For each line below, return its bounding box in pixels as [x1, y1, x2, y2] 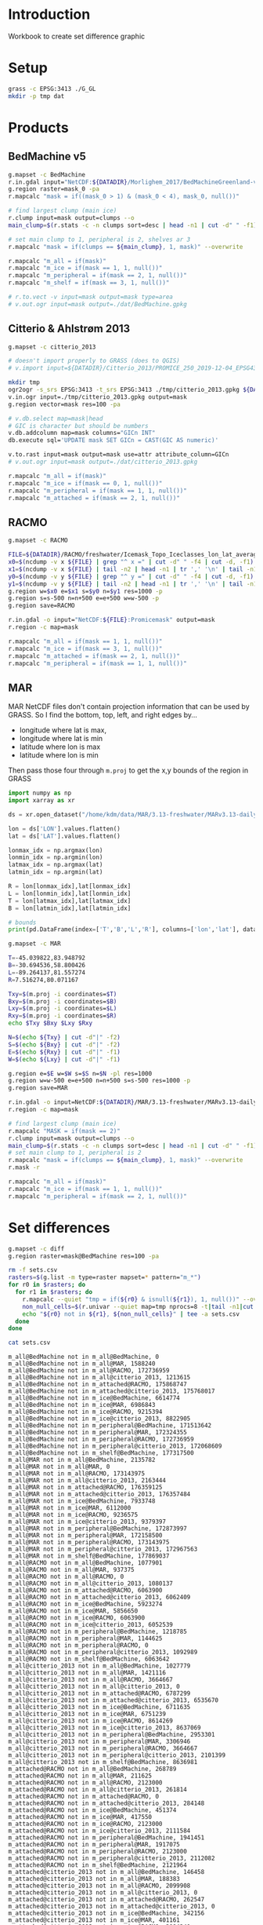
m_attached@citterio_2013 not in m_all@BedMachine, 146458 [8, 1868, 205, 1876]
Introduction [8, 5, 91, 24]
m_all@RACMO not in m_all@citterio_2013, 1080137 [8, 1580, 174, 1587]
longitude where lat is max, [19, 725, 107, 735]
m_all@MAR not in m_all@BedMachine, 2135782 [8, 1456, 156, 1464]
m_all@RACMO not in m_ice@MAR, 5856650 [8, 1607, 139, 1615]
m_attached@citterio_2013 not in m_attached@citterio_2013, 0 [8, 1902, 215, 1911]
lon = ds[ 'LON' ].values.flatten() [8, 824, 121, 833]
